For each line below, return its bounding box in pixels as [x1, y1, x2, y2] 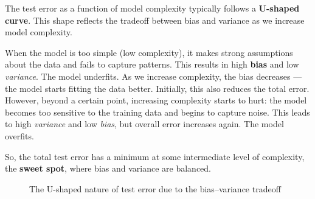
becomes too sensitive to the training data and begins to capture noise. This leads [5, 105, 310, 118]
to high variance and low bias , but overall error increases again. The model [5, 117, 284, 130]
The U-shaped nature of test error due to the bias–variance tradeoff [29, 182, 281, 195]
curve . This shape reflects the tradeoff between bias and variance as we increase [5, 13, 305, 26]
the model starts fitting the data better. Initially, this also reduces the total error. [5, 82, 310, 94]
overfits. [5, 129, 34, 142]
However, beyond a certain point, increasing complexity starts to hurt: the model [5, 94, 307, 106]
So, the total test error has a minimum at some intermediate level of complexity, [5, 150, 305, 162]
